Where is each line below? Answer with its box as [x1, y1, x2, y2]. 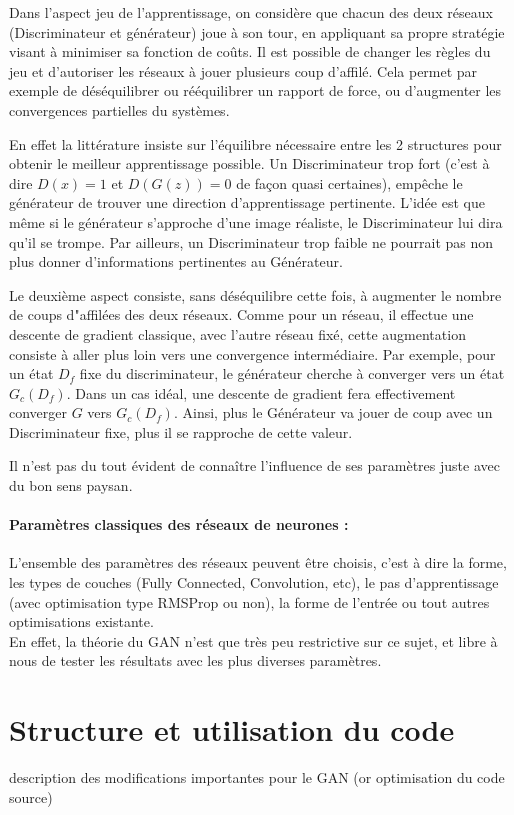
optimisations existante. [9, 611, 154, 632]
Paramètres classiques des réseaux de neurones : [9, 514, 349, 535]
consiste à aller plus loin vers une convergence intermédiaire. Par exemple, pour [9, 343, 496, 364]
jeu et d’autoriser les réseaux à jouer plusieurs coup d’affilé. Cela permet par [9, 60, 478, 81]
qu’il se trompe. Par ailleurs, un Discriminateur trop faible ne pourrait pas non [9, 231, 494, 252]
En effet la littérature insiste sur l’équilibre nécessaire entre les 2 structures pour [9, 133, 502, 154]
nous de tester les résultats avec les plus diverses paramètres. [9, 650, 382, 671]
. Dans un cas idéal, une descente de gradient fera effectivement [66, 382, 456, 403]
